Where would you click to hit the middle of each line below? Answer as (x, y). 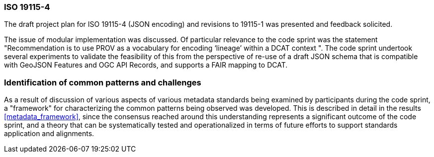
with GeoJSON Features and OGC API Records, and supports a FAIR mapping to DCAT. (146, 65)
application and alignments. (49, 134)
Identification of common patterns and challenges (103, 82)
